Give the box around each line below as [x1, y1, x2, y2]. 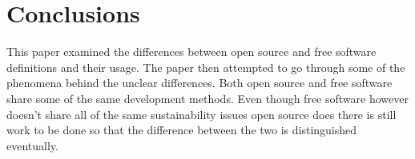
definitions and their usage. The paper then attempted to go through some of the [6, 58, 405, 75]
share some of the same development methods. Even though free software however [6, 89, 409, 106]
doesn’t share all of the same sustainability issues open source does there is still [6, 105, 397, 122]
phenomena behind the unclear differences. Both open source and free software [6, 74, 393, 91]
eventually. [6, 137, 58, 153]
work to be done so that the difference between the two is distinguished [6, 121, 357, 138]
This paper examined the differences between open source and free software [6, 43, 377, 60]
